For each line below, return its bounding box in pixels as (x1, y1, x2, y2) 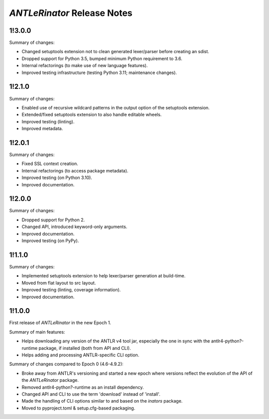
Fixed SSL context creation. (21, 161, 78, 167)
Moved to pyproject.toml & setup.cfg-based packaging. (21, 405, 135, 411)
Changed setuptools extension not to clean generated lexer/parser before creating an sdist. (21, 49, 209, 55)
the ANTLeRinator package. (21, 377, 79, 383)
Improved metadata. (21, 126, 63, 132)
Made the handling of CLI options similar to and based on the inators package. (21, 398, 183, 404)
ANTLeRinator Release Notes (9, 7, 133, 18)
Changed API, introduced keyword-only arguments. (21, 224, 128, 230)
